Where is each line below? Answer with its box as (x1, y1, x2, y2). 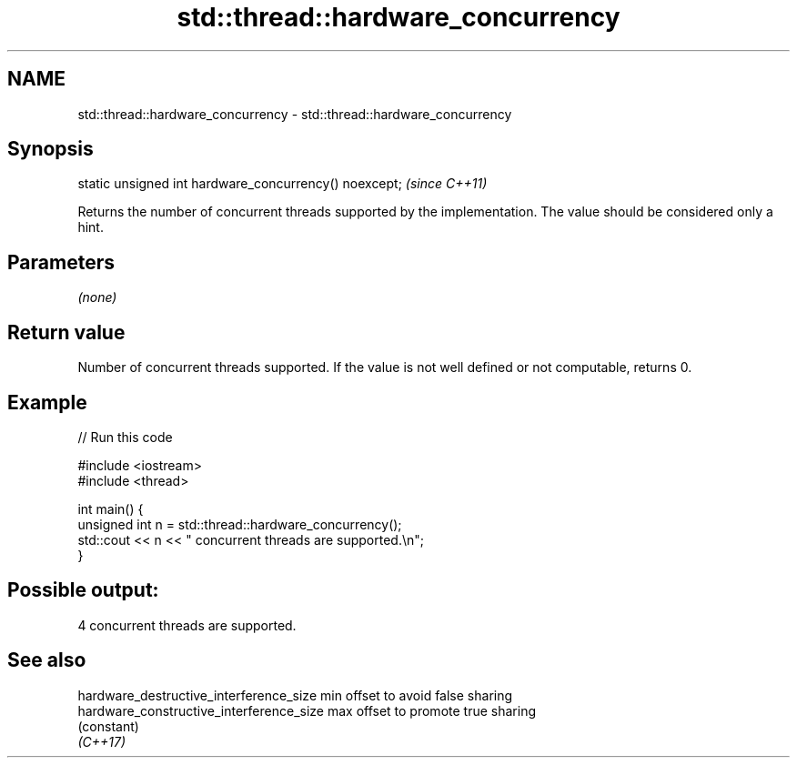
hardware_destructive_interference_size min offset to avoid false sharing (77, 687, 513, 703)
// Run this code (77, 428, 173, 445)
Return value (7, 320, 126, 344)
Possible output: (7, 579, 159, 602)
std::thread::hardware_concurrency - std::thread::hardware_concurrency (77, 106, 512, 122)
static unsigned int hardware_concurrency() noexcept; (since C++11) (77, 176, 488, 192)
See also (7, 649, 86, 672)
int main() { (77, 500, 144, 517)
